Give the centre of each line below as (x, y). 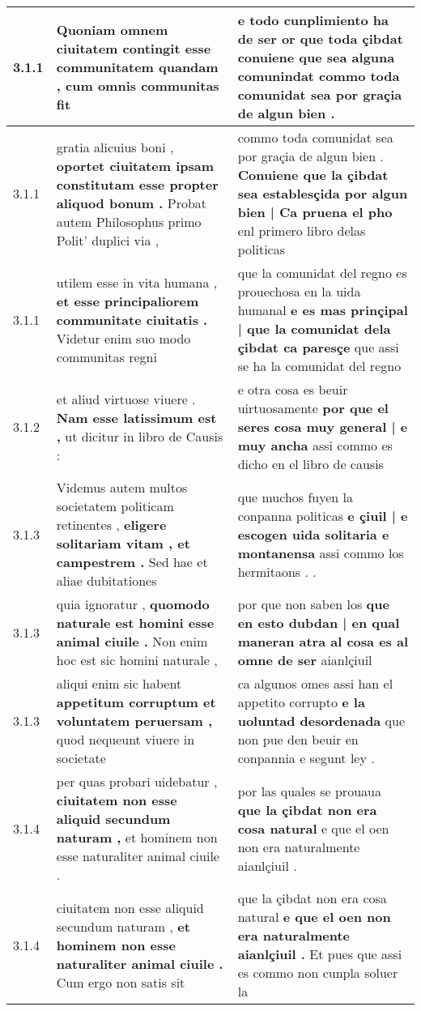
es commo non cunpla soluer (318, 973)
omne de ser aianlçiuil (305, 660)
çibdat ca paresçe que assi (318, 347)
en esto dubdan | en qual (319, 623)
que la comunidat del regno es (322, 273)
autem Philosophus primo (129, 221)
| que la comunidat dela (314, 328)
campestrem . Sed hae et (132, 562)
